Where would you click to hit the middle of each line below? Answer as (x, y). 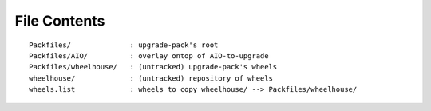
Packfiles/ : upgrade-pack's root (124, 45)
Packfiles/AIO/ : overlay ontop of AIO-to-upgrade (149, 55)
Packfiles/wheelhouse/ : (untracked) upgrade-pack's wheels (153, 67)
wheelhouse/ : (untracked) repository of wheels (151, 78)
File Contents (60, 21)
